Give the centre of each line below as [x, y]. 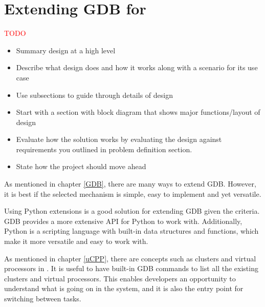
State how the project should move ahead [81, 166]
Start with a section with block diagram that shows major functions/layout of [138, 112]
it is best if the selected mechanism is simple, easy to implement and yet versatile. [133, 193]
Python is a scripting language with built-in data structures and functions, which [131, 231]
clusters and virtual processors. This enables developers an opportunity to [120, 278]
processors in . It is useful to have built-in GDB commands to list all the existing [131, 268]
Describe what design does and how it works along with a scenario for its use [137, 67]
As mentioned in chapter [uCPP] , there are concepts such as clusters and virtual [130, 258]
